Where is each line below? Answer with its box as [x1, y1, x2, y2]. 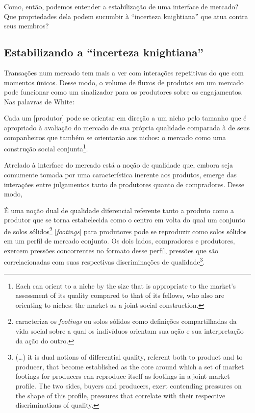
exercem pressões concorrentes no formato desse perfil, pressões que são [4, 245, 218, 255]
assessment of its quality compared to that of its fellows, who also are [15, 290, 225, 300]
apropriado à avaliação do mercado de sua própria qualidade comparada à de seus [4, 122, 250, 132]
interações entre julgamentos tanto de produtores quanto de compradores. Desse [4, 179, 245, 189]
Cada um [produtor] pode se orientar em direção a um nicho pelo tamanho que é [4, 113, 247, 123]
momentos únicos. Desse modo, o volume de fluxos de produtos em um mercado [4, 77, 244, 87]
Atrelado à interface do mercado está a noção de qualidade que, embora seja [4, 160, 233, 170]
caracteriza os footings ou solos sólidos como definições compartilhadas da [15, 316, 237, 326]
